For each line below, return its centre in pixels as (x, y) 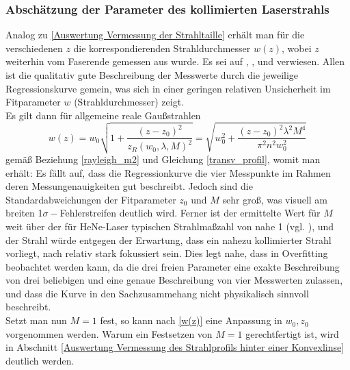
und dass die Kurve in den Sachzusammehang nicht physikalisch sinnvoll (157, 293)
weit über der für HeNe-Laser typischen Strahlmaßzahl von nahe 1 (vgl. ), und (170, 226)
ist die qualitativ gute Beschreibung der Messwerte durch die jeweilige (152, 75)
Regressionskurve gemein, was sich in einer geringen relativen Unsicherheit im (168, 88)
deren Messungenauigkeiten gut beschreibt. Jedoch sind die (129, 186)
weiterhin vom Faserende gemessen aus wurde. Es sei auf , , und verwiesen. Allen (175, 61)
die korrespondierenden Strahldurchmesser (162, 48)
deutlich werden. (40, 360)
